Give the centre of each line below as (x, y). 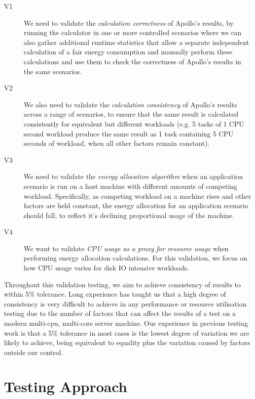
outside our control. (34, 352)
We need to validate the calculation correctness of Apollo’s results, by (129, 22)
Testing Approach (66, 386)
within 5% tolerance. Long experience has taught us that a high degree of (115, 294)
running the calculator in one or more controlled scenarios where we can (133, 32)
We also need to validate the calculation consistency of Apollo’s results (130, 104)
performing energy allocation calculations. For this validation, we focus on (136, 258)
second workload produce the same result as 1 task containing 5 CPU (129, 133)
